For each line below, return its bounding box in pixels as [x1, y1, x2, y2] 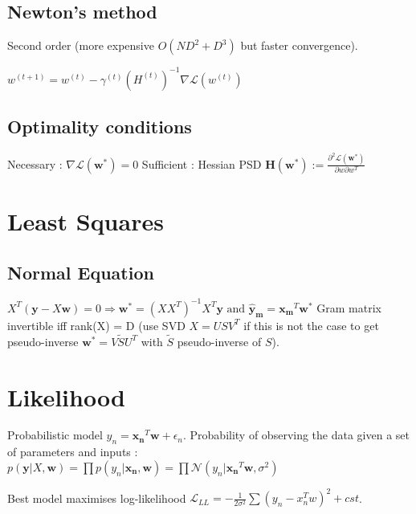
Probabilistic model [7, 426, 103, 443]
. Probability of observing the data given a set [183, 426, 410, 443]
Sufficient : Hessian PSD [141, 155, 262, 172]
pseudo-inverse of [177, 332, 262, 349]
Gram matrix [316, 299, 381, 316]
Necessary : [7, 155, 63, 172]
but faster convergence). [240, 37, 358, 54]
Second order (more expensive [7, 37, 154, 54]
